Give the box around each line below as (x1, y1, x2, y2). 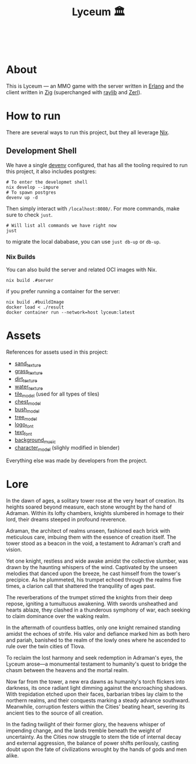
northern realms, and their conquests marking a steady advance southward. (6, 696, 190, 704)
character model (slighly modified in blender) (14, 444, 120, 453)
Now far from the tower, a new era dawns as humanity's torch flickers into (6, 678, 185, 685)
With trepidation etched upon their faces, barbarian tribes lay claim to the (6, 690, 184, 697)
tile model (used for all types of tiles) (14, 390, 100, 399)
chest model (14, 398, 41, 407)
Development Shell (6, 146, 77, 156)
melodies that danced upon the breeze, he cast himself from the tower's (6, 570, 181, 577)
